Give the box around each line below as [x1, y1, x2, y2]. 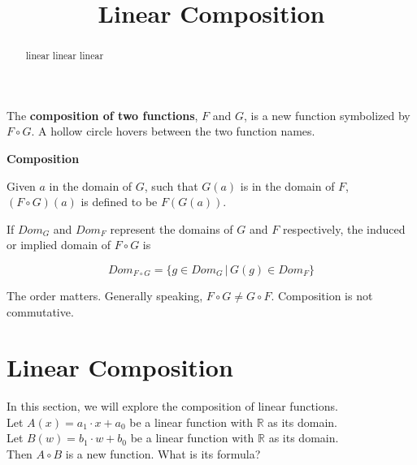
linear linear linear [25, 49, 104, 62]
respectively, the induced [282, 220, 406, 237]
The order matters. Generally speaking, [7, 286, 203, 304]
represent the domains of [110, 220, 233, 237]
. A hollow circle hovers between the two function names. [31, 123, 315, 140]
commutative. [7, 303, 74, 320]
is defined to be [80, 193, 158, 210]
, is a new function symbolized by [244, 106, 410, 123]
